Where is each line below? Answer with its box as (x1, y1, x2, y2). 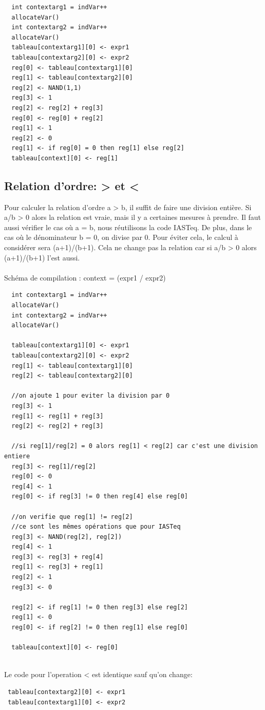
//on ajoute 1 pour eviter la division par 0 (11, 392, 170, 400)
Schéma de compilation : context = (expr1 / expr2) (4, 272, 166, 283)
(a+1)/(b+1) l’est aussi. (4, 252, 80, 263)
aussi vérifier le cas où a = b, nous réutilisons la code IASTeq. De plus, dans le (4, 221, 252, 232)
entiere (4, 452, 30, 460)
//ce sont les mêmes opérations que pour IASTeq (11, 523, 181, 531)
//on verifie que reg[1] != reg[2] (11, 513, 133, 520)
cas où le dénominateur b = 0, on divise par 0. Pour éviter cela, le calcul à (4, 232, 238, 242)
